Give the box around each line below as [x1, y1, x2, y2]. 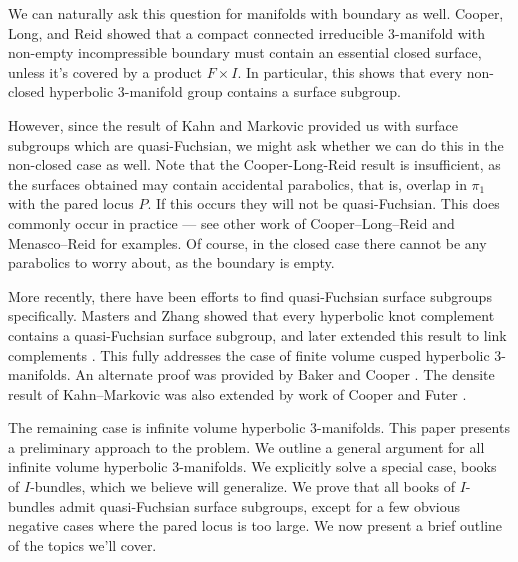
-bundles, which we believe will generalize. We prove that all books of [30, 476, 456, 497]
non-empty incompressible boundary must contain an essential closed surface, [8, 42, 482, 63]
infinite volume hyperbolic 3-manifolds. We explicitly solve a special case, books [8, 456, 497, 477]
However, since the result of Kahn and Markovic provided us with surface [8, 114, 459, 135]
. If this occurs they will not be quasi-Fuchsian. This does [147, 193, 500, 214]
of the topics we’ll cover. [8, 534, 157, 555]
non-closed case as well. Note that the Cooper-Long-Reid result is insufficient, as [8, 154, 501, 175]
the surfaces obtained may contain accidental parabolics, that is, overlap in [8, 173, 467, 194]
